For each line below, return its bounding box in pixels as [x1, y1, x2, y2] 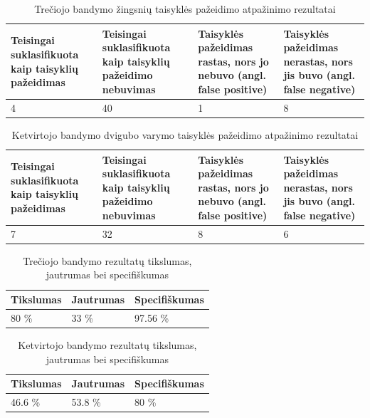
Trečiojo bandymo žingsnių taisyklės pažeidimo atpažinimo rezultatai [34, 1, 336, 16]
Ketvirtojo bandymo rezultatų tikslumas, [18, 337, 197, 352]
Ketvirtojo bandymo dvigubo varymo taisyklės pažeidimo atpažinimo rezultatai [11, 127, 359, 142]
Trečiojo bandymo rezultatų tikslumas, [23, 253, 192, 268]
